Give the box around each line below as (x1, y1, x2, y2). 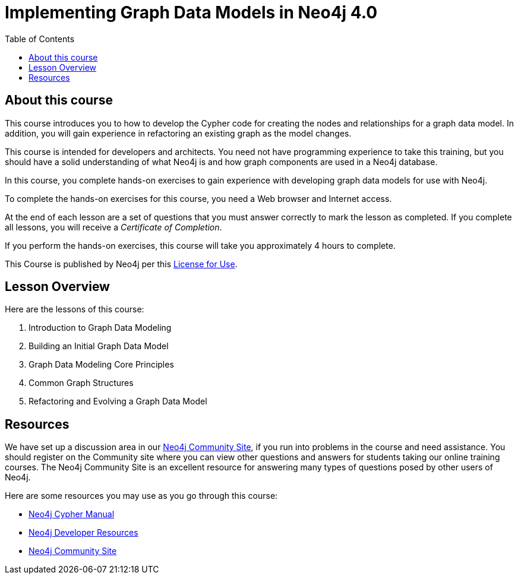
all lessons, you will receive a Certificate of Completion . (5, 222, 222, 232)
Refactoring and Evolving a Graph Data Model (29, 396, 207, 407)
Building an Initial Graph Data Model (29, 341, 169, 352)
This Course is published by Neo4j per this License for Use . (5, 258, 238, 269)
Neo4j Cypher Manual (29, 509, 115, 520)
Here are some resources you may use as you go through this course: (5, 491, 278, 501)
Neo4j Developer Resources (29, 527, 138, 538)
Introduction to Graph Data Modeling (29, 322, 172, 333)
